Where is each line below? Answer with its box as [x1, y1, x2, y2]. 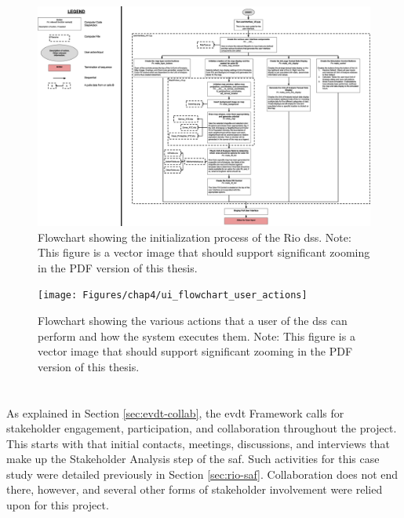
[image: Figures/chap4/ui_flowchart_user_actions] [38, 290, 308, 301]
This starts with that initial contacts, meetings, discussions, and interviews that [6, 435, 390, 451]
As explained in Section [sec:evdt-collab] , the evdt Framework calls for [6, 404, 344, 421]
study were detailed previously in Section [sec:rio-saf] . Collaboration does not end [6, 465, 399, 482]
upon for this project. [6, 497, 109, 513]
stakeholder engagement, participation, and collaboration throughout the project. [6, 420, 397, 436]
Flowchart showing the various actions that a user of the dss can [38, 312, 348, 328]
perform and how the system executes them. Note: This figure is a [38, 327, 355, 344]
